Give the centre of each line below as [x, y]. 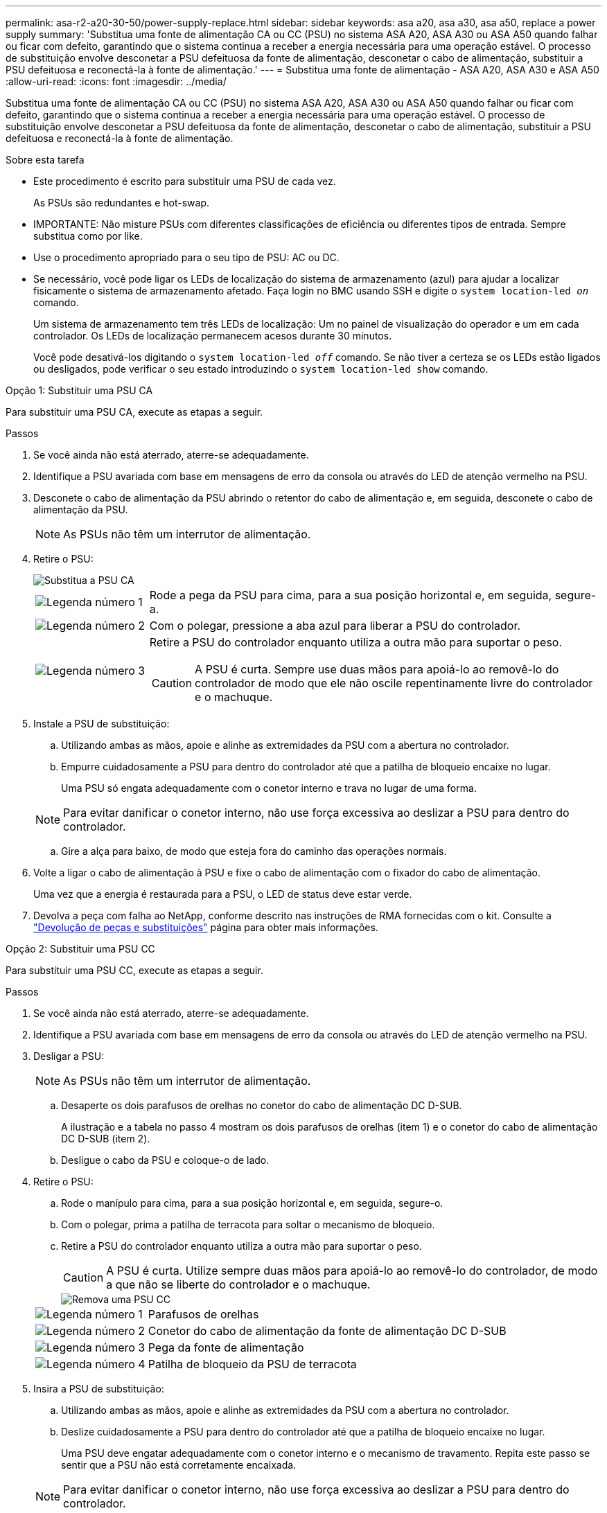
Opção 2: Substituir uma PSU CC [80, 949]
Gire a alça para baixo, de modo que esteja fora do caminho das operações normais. [254, 851]
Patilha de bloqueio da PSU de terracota [252, 1364]
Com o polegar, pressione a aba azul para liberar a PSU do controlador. [335, 626]
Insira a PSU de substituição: [99, 1389]
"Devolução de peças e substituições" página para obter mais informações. [206, 927]
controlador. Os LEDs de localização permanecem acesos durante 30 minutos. [213, 336]
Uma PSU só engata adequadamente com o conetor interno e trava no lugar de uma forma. [269, 788]
